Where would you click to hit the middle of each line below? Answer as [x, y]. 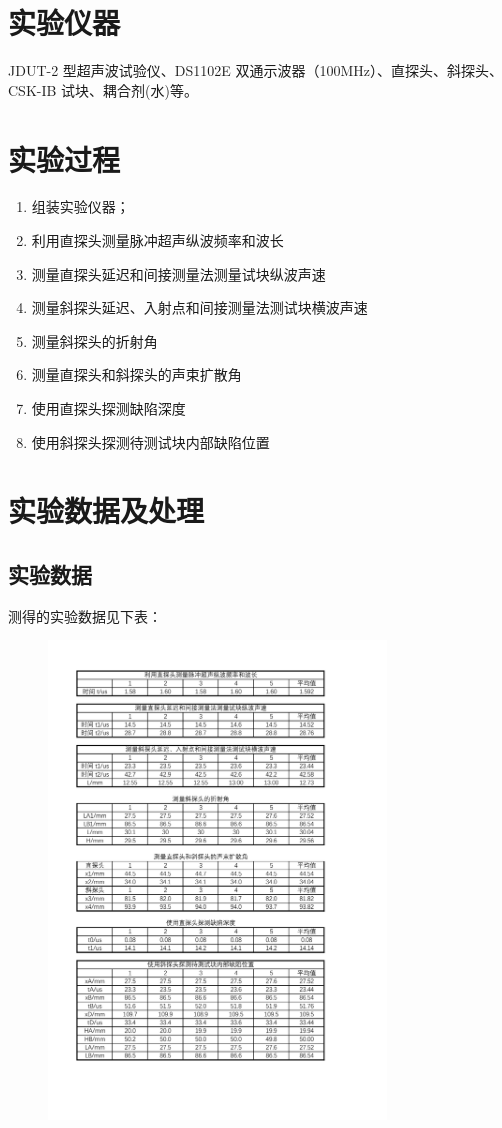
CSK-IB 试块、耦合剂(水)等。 [103, 89]
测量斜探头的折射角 [94, 340]
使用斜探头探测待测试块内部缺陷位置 [150, 441]
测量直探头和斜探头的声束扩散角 [136, 374]
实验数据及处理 [106, 510]
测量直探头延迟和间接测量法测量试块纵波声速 [178, 273]
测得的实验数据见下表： [85, 615]
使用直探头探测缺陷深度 [108, 408]
